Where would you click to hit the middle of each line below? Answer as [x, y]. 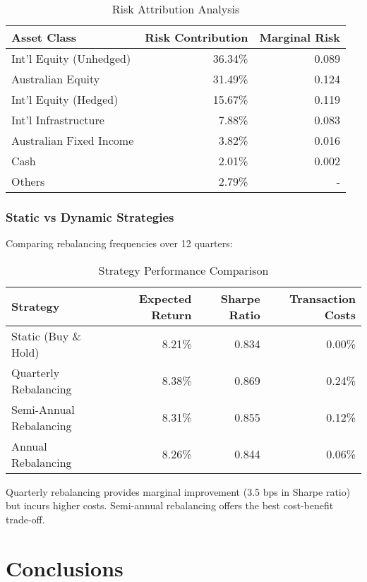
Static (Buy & [46, 335]
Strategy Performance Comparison [183, 270]
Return [172, 314]
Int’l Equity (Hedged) [65, 99]
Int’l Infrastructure [58, 120]
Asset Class [44, 37]
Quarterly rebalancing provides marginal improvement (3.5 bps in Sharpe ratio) [178, 491]
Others [28, 181]
